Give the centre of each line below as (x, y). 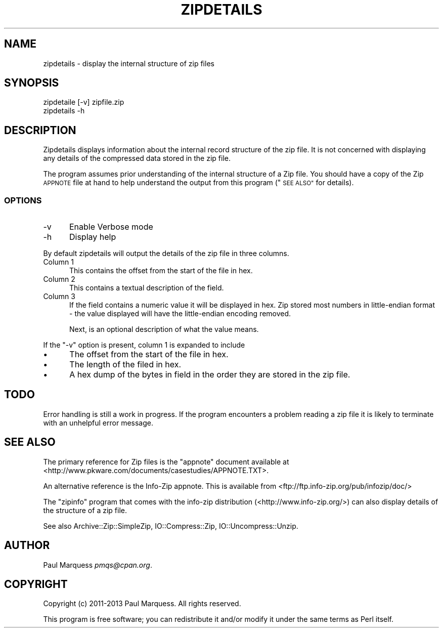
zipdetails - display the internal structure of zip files (129, 63)
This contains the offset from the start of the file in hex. (161, 271)
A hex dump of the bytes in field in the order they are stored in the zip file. (210, 375)
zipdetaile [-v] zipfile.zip (84, 102)
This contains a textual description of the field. (147, 288)
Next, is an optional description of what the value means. (164, 329)
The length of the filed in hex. (125, 365)
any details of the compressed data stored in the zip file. (137, 158)
